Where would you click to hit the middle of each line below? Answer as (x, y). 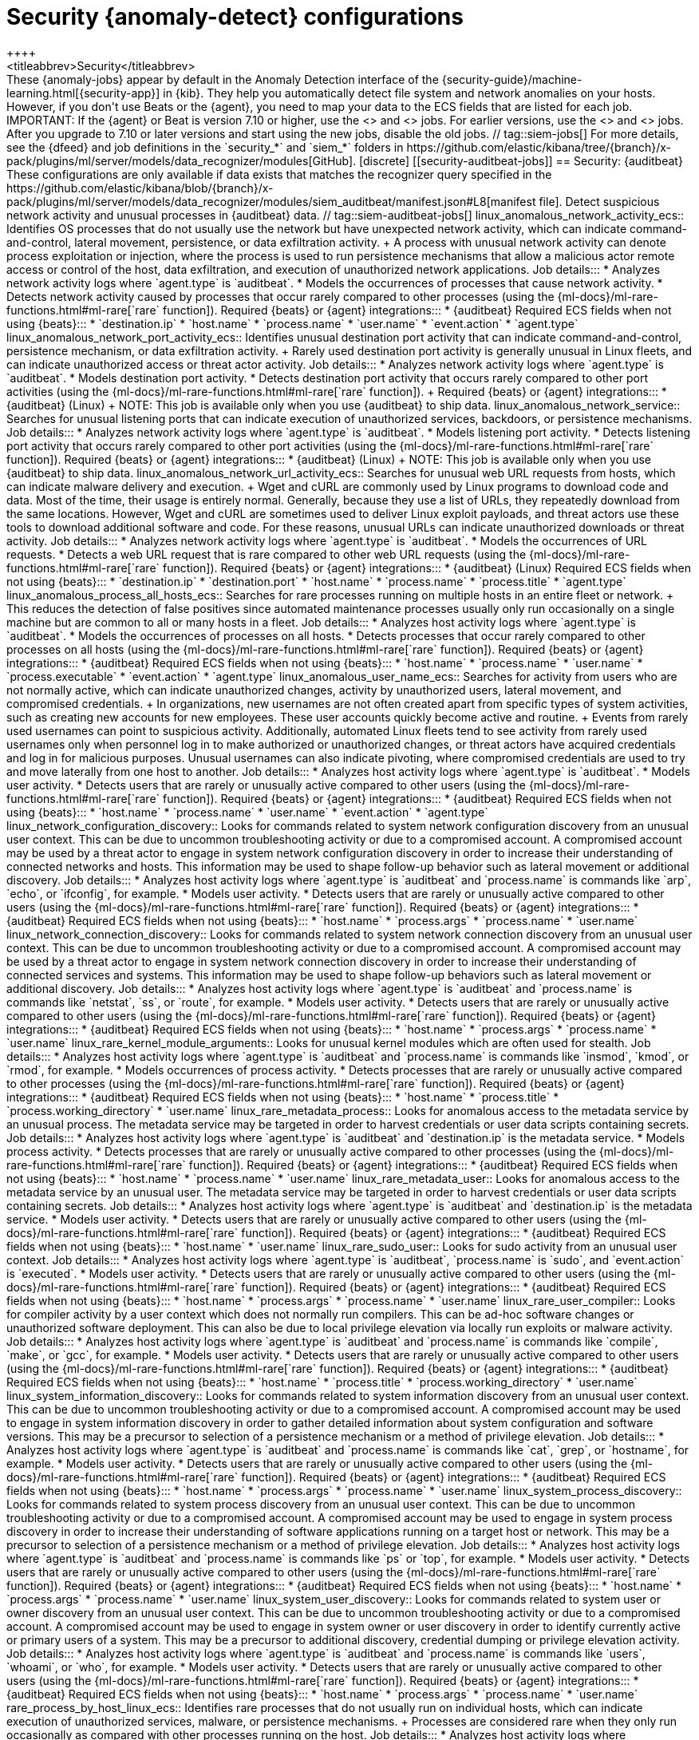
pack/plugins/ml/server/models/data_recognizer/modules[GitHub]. (182, 160)
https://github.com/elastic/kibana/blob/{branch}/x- (140, 188)
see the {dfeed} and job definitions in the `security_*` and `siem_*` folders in (205, 147)
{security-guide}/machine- (512, 79)
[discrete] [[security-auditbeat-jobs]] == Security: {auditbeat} (521, 160)
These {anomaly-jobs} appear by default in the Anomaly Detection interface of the (223, 79)
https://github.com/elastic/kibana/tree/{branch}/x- (539, 147)
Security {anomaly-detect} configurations (235, 17)
